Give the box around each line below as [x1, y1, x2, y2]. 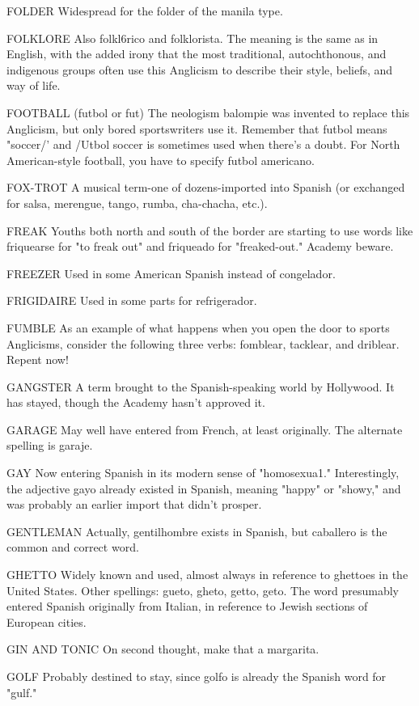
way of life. [6, 77, 61, 94]
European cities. [6, 613, 87, 630]
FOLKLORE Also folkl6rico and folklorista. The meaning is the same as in [6, 29, 379, 46]
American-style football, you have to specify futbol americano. [6, 151, 315, 168]
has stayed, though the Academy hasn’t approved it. [6, 394, 265, 411]
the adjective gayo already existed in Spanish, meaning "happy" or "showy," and [6, 480, 401, 497]
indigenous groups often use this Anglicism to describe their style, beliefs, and [6, 61, 393, 78]
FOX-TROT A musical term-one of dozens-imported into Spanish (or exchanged [6, 179, 405, 196]
